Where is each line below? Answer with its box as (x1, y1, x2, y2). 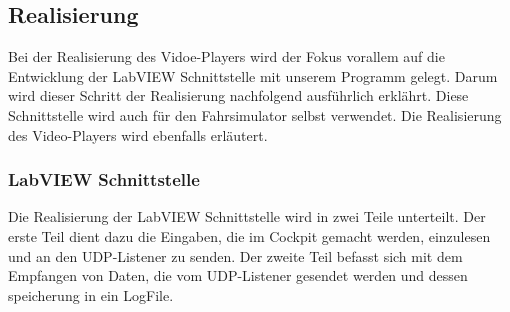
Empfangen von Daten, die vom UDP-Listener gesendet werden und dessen (8, 265, 468, 286)
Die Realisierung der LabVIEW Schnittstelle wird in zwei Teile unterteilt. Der (8, 206, 486, 227)
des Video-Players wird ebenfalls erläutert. (8, 124, 268, 145)
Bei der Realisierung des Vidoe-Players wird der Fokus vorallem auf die (8, 46, 445, 67)
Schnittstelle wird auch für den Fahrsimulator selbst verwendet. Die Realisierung (8, 104, 502, 125)
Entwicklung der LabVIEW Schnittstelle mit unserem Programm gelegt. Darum (8, 65, 498, 86)
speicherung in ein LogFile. (8, 284, 174, 305)
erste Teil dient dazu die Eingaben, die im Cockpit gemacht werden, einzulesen (8, 225, 491, 246)
